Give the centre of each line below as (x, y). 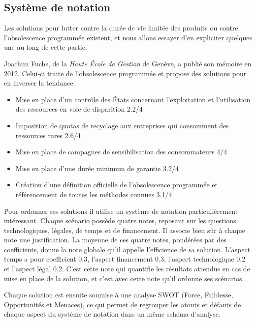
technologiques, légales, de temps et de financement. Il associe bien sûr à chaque (125, 230)
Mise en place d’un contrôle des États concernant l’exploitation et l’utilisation (133, 99)
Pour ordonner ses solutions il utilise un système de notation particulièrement (121, 211)
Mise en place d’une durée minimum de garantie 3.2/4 (97, 168)
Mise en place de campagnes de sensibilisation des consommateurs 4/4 (121, 152)
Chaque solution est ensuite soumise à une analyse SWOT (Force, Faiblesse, (119, 295)
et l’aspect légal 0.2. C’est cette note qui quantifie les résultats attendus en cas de (127, 269)
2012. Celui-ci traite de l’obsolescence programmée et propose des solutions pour (125, 73)
